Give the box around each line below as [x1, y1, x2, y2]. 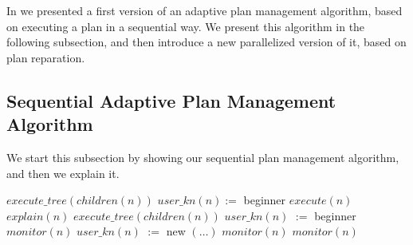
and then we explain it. [6, 164, 120, 181]
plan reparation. [6, 49, 85, 65]
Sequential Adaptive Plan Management [6, 88, 336, 113]
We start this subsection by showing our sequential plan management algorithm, [6, 148, 399, 165]
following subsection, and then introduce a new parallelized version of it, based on [6, 34, 407, 50]
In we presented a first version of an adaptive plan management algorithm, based [6, 2, 403, 18]
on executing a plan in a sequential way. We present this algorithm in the [6, 18, 365, 34]
